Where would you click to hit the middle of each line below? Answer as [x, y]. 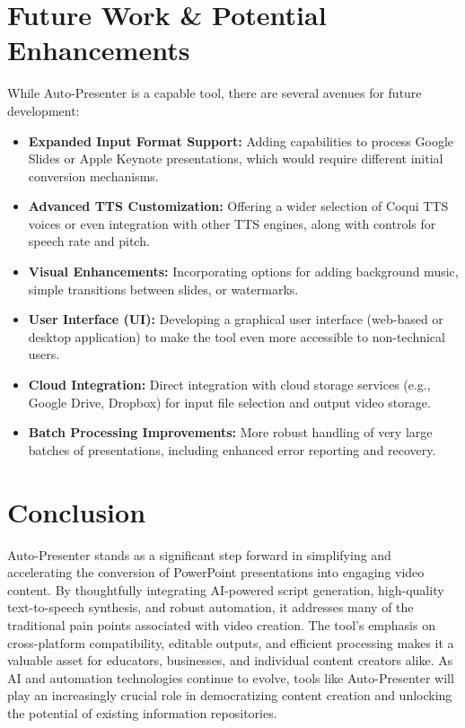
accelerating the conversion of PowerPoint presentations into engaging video [216, 572]
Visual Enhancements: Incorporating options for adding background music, [243, 272]
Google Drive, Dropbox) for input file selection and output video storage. [229, 402]
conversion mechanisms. [93, 175]
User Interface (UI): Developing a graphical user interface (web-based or [236, 319]
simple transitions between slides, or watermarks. [163, 289]
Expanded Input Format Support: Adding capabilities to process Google [241, 140]
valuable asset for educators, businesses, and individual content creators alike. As [230, 660]
